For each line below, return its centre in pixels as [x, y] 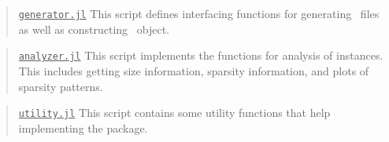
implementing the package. [83, 127]
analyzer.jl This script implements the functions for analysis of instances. [201, 55]
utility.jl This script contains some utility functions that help [174, 113]
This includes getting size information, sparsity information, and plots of [194, 70]
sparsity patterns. [61, 86]
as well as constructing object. [94, 29]
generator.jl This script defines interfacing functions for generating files [199, 13]
